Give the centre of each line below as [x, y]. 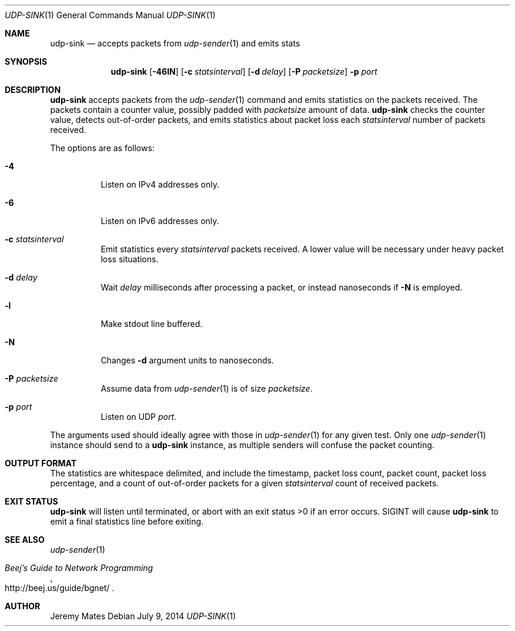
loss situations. [130, 259]
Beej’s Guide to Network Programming [79, 568]
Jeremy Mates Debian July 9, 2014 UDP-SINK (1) [143, 616]
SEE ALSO [25, 540]
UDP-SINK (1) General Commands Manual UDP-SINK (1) [110, 15]
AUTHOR [23, 606]
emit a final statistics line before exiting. [127, 521]
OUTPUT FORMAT [41, 463]
